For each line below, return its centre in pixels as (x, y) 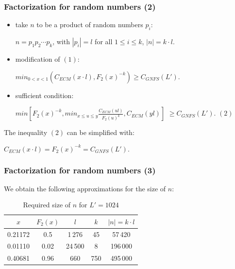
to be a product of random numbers (90, 25)
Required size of (47, 205)
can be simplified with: (101, 132)
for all (104, 42)
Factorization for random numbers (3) (80, 170)
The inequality (26, 132)
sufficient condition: (44, 95)
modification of (38, 59)
